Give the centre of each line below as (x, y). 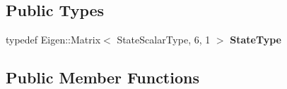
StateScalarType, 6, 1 (164, 40)
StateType (256, 40)
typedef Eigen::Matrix (53, 40)
